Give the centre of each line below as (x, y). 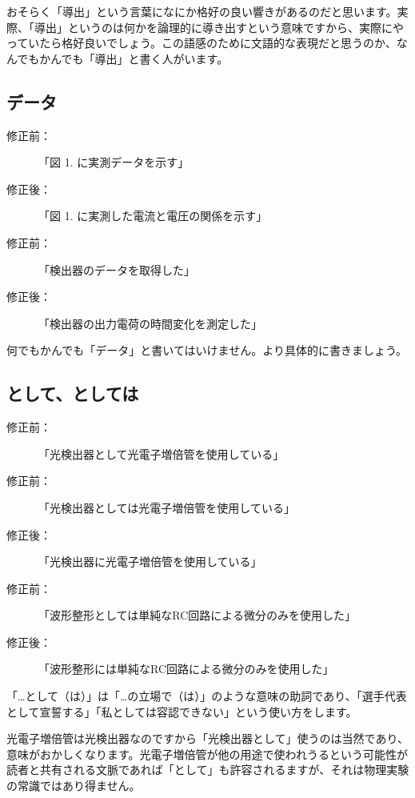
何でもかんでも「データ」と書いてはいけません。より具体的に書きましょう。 (207, 350)
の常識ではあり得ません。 (74, 786)
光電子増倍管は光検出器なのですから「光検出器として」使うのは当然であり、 (207, 738)
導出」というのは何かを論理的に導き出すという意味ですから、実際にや (219, 27)
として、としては (73, 393)
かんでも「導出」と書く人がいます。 (134, 58)
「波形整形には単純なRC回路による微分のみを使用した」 (186, 669)
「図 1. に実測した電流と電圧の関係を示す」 (153, 216)
